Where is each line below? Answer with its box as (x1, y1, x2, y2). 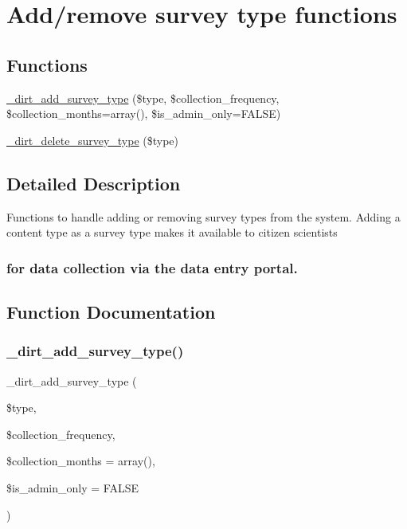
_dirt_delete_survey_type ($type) (6, 131, 179, 148)
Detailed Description (6, 170, 181, 195)
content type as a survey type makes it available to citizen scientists (6, 224, 338, 241)
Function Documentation (6, 299, 216, 323)
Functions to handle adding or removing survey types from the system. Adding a (6, 208, 401, 225)
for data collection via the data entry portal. (6, 257, 298, 277)
